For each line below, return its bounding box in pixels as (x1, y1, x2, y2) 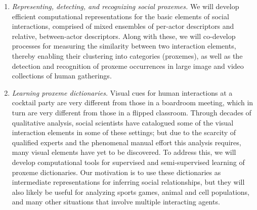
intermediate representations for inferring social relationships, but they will (12, 177, 245, 187)
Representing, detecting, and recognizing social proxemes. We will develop (12, 1, 239, 11)
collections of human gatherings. (12, 70, 112, 81)
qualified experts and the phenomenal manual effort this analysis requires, (12, 137, 241, 147)
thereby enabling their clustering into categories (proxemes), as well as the (12, 50, 243, 61)
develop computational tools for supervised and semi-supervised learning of (12, 156, 245, 167)
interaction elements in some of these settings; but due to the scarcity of (12, 127, 236, 138)
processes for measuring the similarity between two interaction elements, (12, 40, 236, 51)
